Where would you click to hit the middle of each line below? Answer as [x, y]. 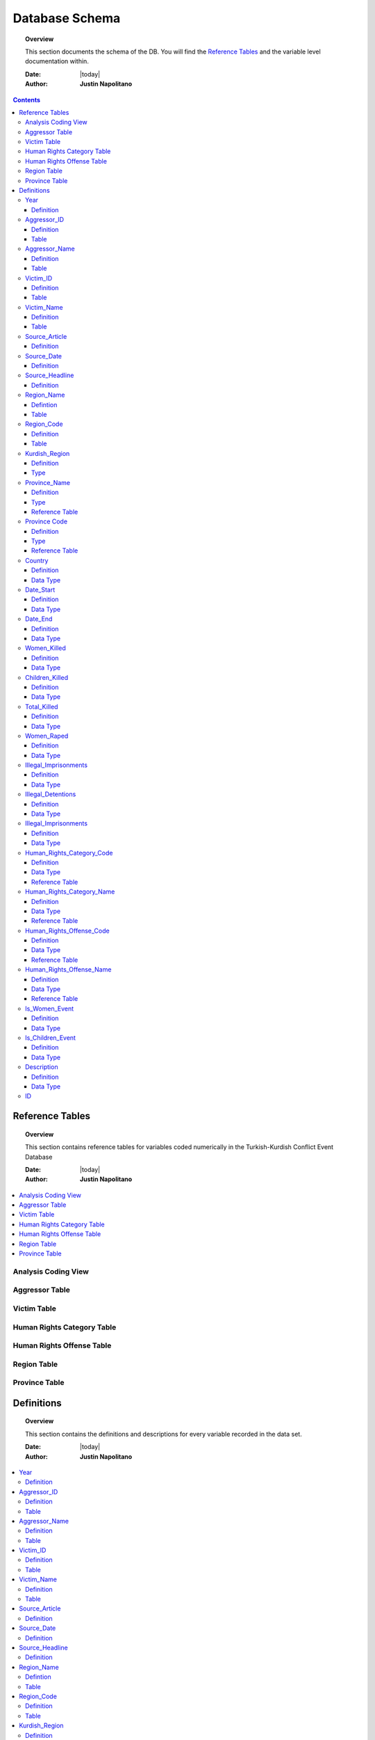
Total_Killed [42, 706]
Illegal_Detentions [51, 794]
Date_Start [40, 590]
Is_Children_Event [51, 1038]
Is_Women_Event [50, 1009]
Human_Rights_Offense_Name [68, 970]
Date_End [39, 619]
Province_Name [48, 482]
